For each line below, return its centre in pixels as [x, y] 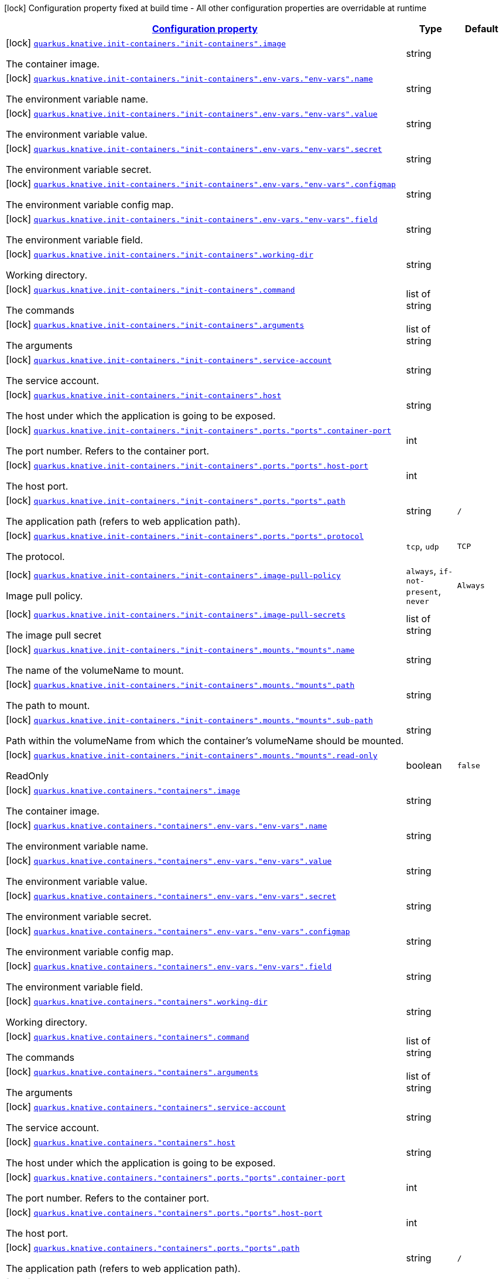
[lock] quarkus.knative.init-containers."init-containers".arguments [155, 324]
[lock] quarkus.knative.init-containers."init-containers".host [144, 395]
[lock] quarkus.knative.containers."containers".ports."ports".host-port [164, 1212]
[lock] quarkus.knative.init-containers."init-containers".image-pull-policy [173, 575]
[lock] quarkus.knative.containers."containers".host [121, 1142]
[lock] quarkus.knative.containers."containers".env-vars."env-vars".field [169, 966]
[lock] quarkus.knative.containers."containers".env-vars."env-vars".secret [171, 895]
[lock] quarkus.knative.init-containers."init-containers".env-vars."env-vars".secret [194, 148]
